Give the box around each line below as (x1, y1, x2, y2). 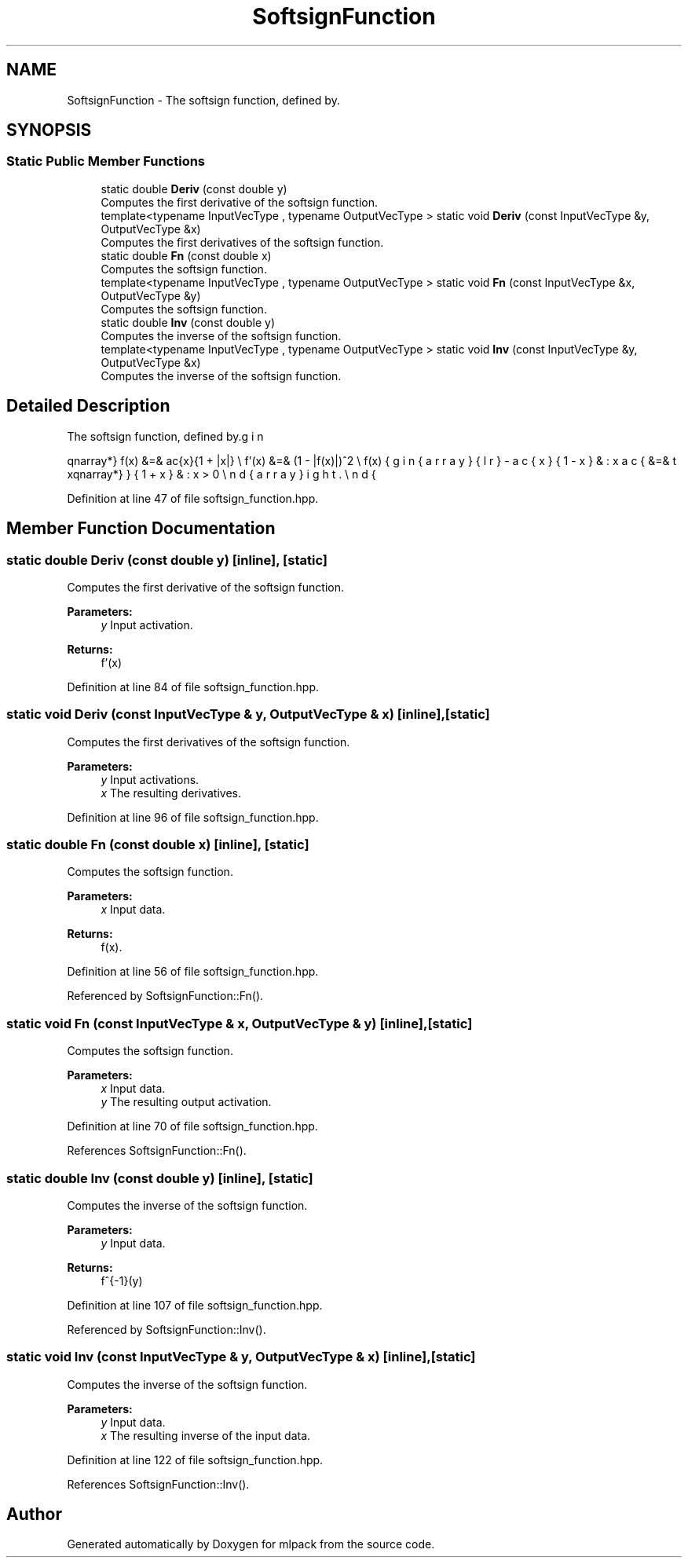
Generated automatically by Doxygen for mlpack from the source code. (67, 1537, 435, 1551)
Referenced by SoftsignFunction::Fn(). (67, 989, 264, 1003)
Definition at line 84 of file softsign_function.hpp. (67, 679, 320, 694)
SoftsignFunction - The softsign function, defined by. (67, 93, 340, 107)
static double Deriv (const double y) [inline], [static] (6, 551, 328, 568)
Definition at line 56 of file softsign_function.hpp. (67, 965, 319, 979)
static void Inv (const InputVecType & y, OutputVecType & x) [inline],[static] (6, 1349, 476, 1365)
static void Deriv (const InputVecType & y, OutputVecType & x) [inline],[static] (6, 706, 490, 723)
